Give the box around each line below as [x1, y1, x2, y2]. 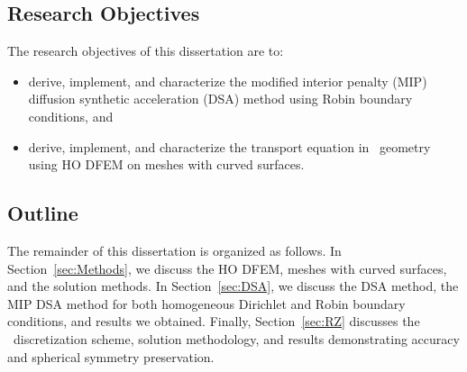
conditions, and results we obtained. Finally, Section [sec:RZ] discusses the [7, 312, 420, 331]
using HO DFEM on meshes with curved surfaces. [28, 155, 305, 174]
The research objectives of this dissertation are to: [7, 41, 284, 60]
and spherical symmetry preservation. [7, 347, 215, 366]
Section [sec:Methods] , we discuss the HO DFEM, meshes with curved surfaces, [7, 259, 447, 277]
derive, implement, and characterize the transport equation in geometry [28, 137, 431, 156]
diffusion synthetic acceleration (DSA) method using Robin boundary [28, 89, 413, 108]
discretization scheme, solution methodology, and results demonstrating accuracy [13, 329, 460, 348]
